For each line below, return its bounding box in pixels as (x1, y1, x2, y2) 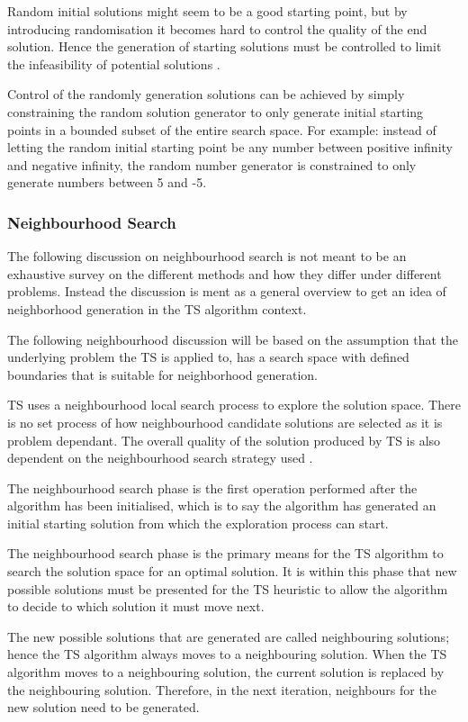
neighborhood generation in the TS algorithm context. (7, 299, 307, 318)
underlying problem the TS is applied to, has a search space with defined (7, 347, 409, 366)
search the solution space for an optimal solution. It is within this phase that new (7, 562, 457, 581)
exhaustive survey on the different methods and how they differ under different (7, 264, 442, 283)
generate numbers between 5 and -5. (7, 173, 207, 192)
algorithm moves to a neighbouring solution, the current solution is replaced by (7, 663, 445, 681)
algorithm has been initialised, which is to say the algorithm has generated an (7, 496, 436, 515)
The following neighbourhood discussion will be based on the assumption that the (7, 329, 459, 348)
